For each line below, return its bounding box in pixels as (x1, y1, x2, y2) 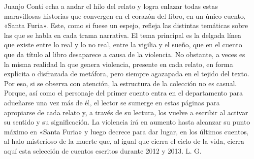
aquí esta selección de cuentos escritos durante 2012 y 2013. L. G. (4, 145, 202, 156)
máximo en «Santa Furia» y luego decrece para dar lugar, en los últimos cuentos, (4, 126, 249, 136)
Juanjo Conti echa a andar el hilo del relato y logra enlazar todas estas (4, 1, 218, 11)
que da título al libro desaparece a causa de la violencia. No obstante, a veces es (4, 49, 245, 59)
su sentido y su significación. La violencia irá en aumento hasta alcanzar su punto (4, 117, 250, 127)
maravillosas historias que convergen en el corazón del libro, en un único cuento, (4, 10, 246, 21)
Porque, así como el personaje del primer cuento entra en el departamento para (4, 88, 243, 98)
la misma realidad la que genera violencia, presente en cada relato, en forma (4, 59, 233, 69)
